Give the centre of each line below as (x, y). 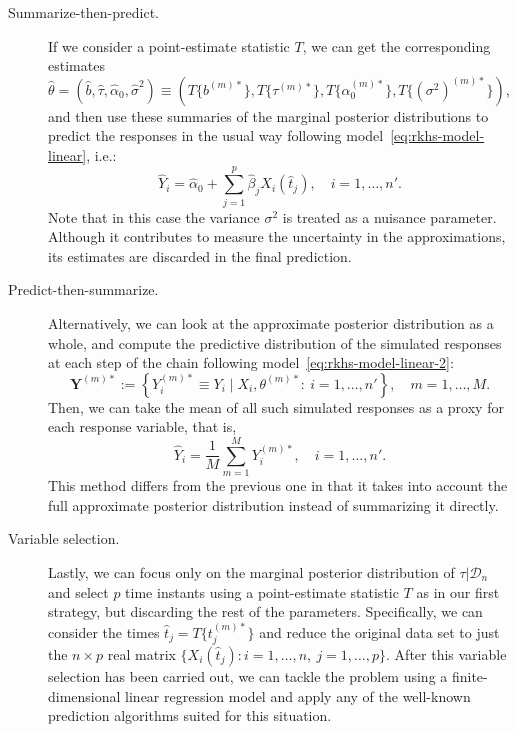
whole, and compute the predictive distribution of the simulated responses (275, 342)
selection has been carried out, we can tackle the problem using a (248, 676)
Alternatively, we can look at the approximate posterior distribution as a (271, 323)
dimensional (84, 695)
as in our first (458, 591)
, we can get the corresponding (396, 45)
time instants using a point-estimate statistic (262, 591)
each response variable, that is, (142, 426)
